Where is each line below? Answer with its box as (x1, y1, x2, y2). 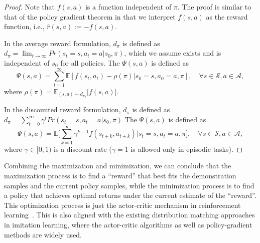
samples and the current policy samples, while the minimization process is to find (4, 180, 254, 190)
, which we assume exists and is (124, 48, 221, 58)
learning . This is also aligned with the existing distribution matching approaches (4, 209, 255, 220)
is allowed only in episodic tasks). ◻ (131, 143, 243, 154)
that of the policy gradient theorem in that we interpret (4, 11, 176, 22)
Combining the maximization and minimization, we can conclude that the (4, 160, 231, 171)
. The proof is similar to (177, 2, 251, 12)
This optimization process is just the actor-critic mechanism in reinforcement (4, 199, 241, 210)
